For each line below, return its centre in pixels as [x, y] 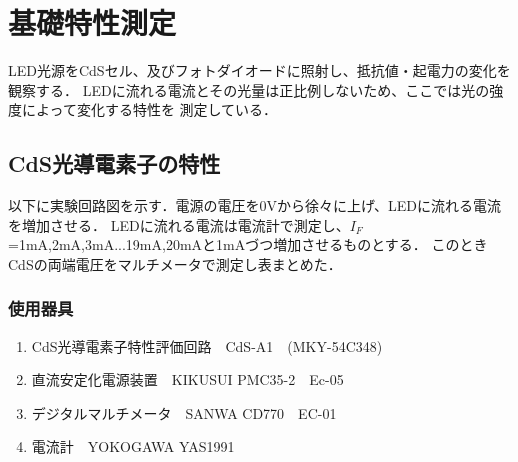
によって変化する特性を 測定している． [149, 109]
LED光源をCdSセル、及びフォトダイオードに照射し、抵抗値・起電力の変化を [259, 70]
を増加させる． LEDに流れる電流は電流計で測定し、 [179, 224]
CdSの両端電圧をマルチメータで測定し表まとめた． [175, 263]
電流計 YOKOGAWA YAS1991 [133, 446]
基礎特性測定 [92, 22]
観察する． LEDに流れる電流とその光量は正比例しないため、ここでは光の [249, 89]
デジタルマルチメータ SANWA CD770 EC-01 [184, 412]
